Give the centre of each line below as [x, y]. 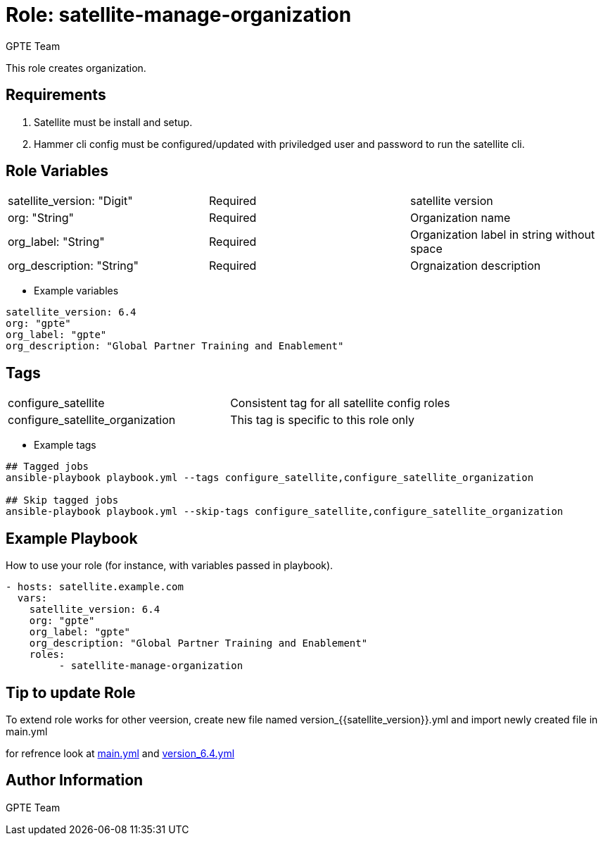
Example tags [65, 445]
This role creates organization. [76, 68]
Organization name [460, 218]
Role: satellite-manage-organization [179, 15]
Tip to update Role [71, 692]
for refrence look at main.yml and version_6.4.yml [120, 753]
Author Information [75, 780]
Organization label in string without [502, 235]
